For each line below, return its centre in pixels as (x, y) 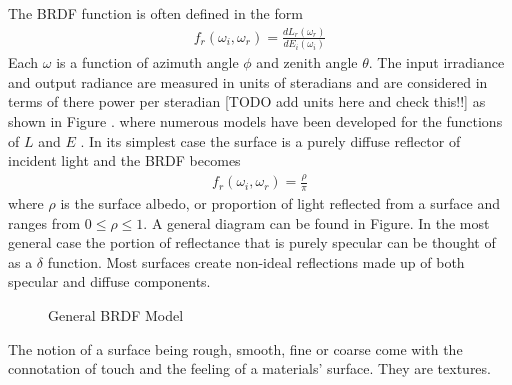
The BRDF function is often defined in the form (155, 13)
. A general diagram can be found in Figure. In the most (316, 222)
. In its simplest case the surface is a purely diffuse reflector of (270, 140)
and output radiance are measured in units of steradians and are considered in (248, 81)
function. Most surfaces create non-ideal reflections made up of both (256, 261)
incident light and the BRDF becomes (124, 160)
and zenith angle (307, 62)
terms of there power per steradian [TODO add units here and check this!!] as (247, 101)
